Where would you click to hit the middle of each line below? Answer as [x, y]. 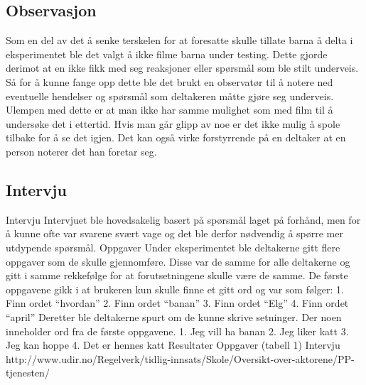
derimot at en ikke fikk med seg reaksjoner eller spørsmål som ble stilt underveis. [182, 68]
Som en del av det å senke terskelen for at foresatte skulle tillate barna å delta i [179, 40]
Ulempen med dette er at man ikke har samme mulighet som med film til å [169, 110]
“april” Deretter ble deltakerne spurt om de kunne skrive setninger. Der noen [174, 316]
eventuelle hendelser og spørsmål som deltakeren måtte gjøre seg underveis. [170, 96]
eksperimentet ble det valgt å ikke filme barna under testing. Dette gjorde [167, 54]
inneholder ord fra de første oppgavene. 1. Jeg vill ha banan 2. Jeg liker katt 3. [177, 331]
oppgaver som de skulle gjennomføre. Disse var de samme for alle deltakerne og [178, 261]
